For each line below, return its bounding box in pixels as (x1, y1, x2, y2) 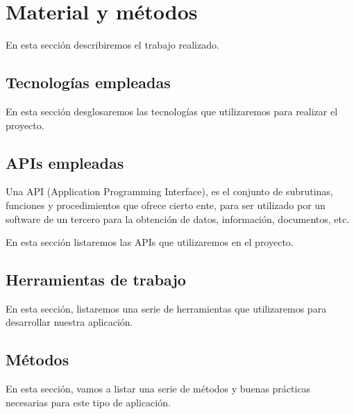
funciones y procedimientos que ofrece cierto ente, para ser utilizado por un (6, 197, 326, 212)
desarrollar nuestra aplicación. (6, 315, 133, 329)
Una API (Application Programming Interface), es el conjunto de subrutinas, (6, 184, 333, 199)
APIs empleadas (6, 151, 124, 173)
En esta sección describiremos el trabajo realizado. (6, 38, 219, 52)
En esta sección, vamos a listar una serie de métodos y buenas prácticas (6, 381, 311, 396)
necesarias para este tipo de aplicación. (6, 395, 171, 409)
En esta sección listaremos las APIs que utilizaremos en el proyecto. (6, 235, 294, 249)
